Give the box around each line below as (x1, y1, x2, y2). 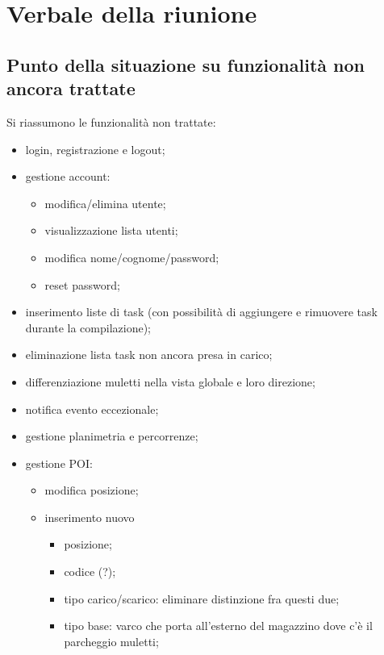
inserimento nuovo (44, 508, 135, 525)
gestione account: (25, 168, 111, 185)
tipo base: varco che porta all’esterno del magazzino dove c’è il (64, 617, 373, 634)
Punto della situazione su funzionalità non (6, 52, 365, 77)
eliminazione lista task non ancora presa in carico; (25, 346, 273, 363)
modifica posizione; (44, 482, 139, 499)
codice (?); (64, 563, 116, 580)
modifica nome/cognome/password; (44, 248, 219, 265)
